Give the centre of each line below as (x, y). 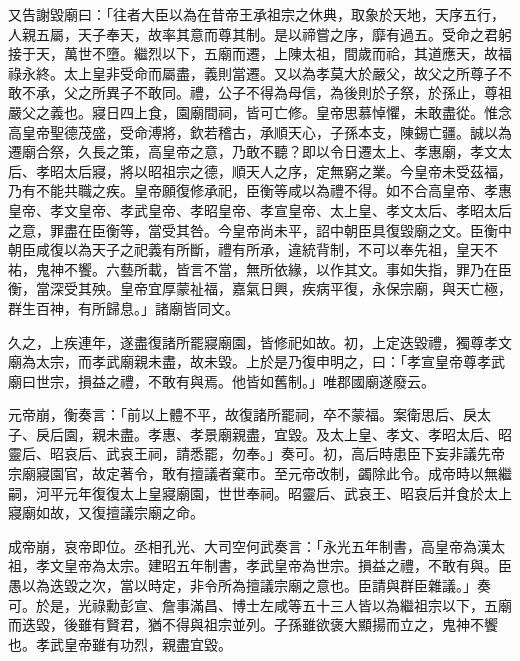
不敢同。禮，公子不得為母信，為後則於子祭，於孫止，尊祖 (322, 92)
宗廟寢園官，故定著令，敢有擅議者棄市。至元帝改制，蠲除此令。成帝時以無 (253, 473)
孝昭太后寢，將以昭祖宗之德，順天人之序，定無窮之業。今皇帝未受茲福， (273, 170)
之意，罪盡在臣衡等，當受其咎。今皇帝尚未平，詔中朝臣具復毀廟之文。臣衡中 (260, 229)
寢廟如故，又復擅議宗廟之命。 (106, 512)
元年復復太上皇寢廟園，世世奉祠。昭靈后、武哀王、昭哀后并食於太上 (287, 492)
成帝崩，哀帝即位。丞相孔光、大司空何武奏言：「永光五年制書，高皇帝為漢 (249, 545)
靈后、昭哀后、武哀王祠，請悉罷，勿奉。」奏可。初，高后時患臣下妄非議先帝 (256, 453)
